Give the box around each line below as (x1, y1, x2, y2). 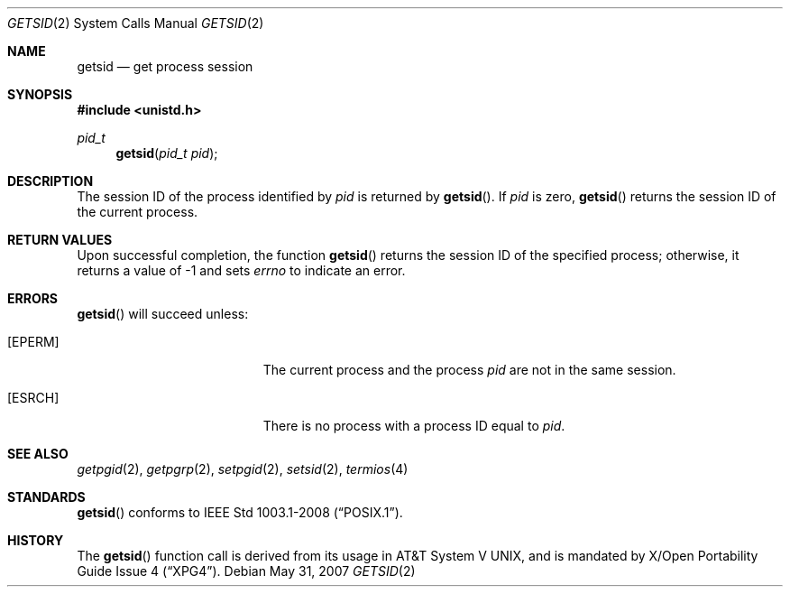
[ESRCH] (7, 390, 60, 405)
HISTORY (7, 533, 64, 548)
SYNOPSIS (7, 87, 73, 102)
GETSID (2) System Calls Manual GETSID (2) (7, 15, 264, 31)
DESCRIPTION (7, 173, 94, 189)
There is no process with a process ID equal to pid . (262, 418, 565, 433)
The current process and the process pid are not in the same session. (262, 362, 676, 377)
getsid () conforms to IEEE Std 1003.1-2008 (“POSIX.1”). (77, 505, 403, 520)
